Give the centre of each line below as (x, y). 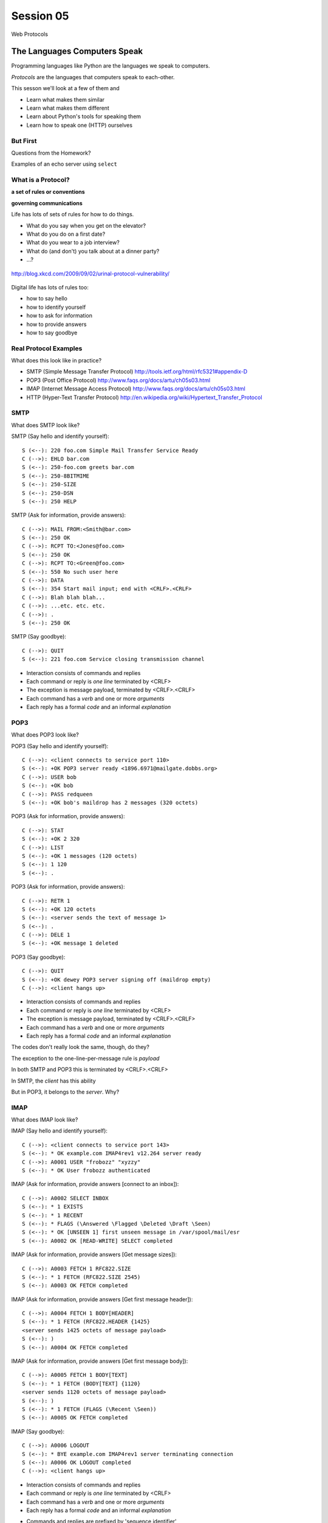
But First (24, 141)
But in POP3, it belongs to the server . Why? (65, 1092)
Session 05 (40, 16)
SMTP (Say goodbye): (39, 637)
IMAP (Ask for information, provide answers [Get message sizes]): (94, 1254)
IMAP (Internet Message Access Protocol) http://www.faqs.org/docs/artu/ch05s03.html (136, 389)
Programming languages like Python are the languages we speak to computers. (111, 66)
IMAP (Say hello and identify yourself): (59, 1131)
